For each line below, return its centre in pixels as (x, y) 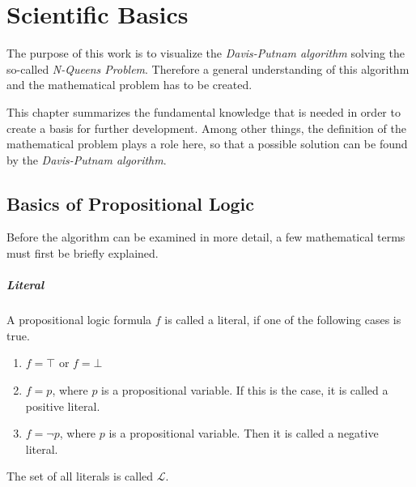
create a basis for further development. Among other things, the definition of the (206, 128)
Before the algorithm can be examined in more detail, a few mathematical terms (206, 237)
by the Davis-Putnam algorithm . (87, 159)
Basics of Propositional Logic (131, 203)
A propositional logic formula (79, 320)
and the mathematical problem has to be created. (129, 85)
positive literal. (63, 406)
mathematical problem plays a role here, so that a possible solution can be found (207, 144)
